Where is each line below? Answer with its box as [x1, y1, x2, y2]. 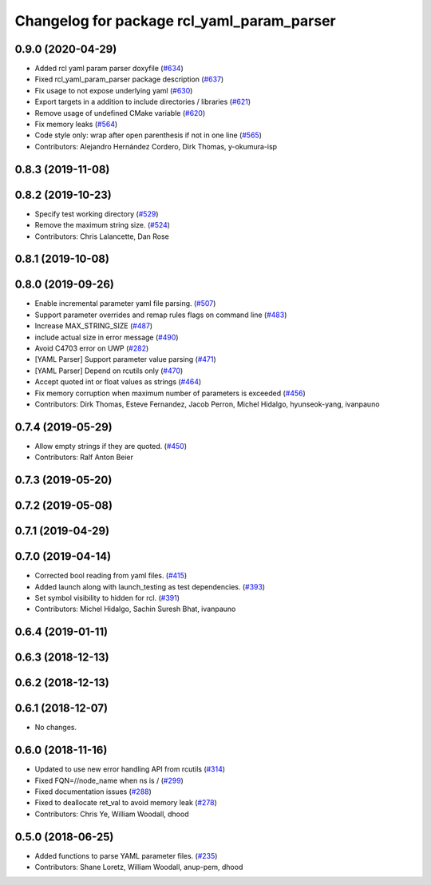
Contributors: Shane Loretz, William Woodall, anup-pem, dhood [34, 863, 243, 872]
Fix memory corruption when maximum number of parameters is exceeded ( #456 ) [34, 388, 306, 398]
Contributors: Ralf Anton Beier [34, 452, 134, 462]
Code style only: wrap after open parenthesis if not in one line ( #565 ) [34, 130, 263, 140]
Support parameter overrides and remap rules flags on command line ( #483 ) [34, 310, 287, 319]
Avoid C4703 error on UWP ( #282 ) [34, 343, 149, 353]
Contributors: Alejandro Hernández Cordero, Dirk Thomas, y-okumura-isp [34, 141, 278, 151]
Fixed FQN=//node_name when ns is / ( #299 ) [34, 776, 184, 785]
